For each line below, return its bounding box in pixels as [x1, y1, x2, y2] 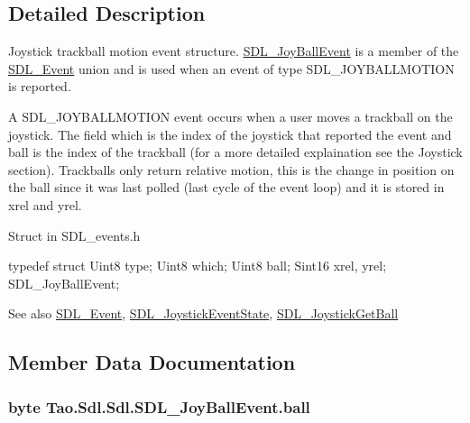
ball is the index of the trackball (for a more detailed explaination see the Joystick [8, 143, 463, 161]
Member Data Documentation [8, 348, 296, 376]
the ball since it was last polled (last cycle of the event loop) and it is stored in [8, 178, 445, 197]
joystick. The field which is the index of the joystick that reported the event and [8, 124, 452, 143]
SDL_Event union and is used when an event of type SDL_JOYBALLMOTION [8, 59, 455, 78]
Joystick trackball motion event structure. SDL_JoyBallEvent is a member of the [8, 41, 459, 60]
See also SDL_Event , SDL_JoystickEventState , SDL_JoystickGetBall [8, 304, 399, 323]
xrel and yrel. [8, 195, 82, 214]
